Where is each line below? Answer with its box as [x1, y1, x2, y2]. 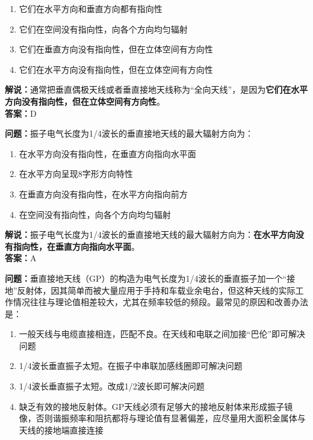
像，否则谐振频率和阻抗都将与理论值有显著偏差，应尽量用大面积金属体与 [19, 412, 306, 424]
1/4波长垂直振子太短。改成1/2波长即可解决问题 [19, 380, 205, 392]
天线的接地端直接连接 [19, 423, 104, 436]
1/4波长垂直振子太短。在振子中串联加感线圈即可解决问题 [19, 359, 243, 372]
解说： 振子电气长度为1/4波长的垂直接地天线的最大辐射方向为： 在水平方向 [5, 228, 296, 241]
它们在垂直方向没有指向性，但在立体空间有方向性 [19, 43, 213, 55]
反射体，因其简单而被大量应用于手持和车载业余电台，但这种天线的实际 [17, 284, 296, 296]
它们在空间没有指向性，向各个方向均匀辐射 [19, 22, 188, 35]
